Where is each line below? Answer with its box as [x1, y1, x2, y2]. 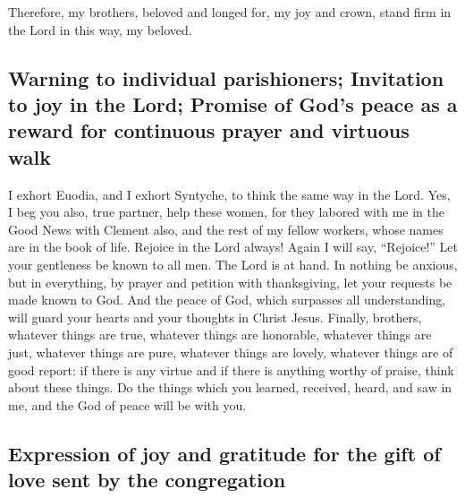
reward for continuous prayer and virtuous [8, 116, 410, 144]
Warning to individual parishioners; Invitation [8, 64, 444, 91]
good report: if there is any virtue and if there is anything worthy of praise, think [8, 360, 454, 379]
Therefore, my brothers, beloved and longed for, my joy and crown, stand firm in [8, 3, 452, 21]
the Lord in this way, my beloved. [8, 20, 192, 39]
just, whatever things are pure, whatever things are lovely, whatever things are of [8, 342, 453, 361]
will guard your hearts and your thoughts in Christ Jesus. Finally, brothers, [8, 307, 422, 326]
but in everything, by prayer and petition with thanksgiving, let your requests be [8, 272, 452, 291]
